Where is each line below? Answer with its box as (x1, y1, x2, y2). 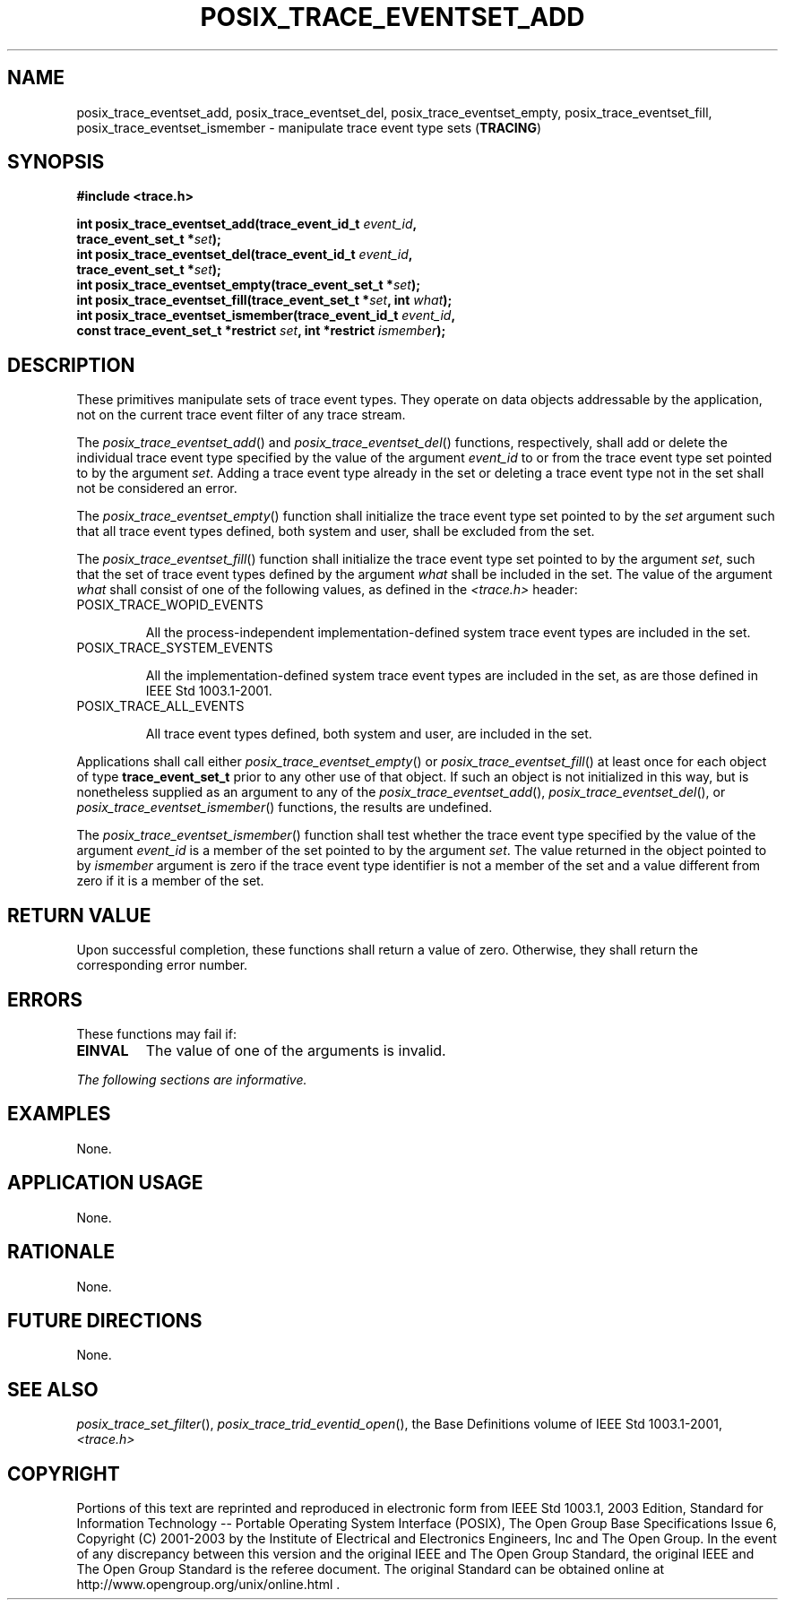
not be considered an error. (76, 480, 237, 497)
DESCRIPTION (7, 353, 135, 376)
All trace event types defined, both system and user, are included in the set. (145, 726, 592, 742)
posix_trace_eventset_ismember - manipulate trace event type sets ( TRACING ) (76, 119, 542, 135)
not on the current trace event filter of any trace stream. (76, 407, 406, 423)
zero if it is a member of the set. (76, 873, 264, 889)
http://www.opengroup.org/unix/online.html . (76, 1577, 341, 1593)
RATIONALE (7, 1240, 116, 1264)
